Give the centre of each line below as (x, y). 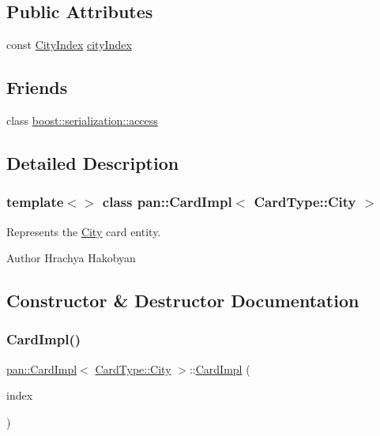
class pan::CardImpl (167, 202)
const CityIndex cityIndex (69, 45)
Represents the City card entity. (84, 231)
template (35, 202)
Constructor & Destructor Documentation (183, 301)
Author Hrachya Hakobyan (71, 258)
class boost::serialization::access (82, 120)
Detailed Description (93, 162)
